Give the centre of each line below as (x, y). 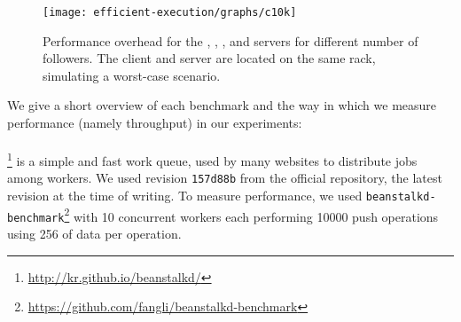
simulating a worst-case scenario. (132, 75)
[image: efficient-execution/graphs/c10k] (170, 12)
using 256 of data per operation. (94, 234)
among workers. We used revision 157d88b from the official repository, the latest (225, 178)
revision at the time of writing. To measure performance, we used (185, 196)
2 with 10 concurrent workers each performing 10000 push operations (251, 215)
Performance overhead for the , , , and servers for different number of (230, 40)
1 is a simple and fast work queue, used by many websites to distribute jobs (212, 159)
